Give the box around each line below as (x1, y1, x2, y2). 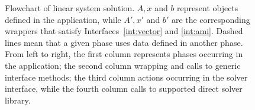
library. (5, 94, 31, 106)
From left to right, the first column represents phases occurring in (5, 48, 243, 60)
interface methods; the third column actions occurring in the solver (5, 71, 248, 83)
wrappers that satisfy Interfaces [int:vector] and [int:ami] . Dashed (5, 25, 243, 37)
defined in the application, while (5, 13, 121, 25)
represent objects (177, 2, 238, 14)
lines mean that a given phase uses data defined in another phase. (5, 36, 243, 48)
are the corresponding (171, 13, 250, 25)
